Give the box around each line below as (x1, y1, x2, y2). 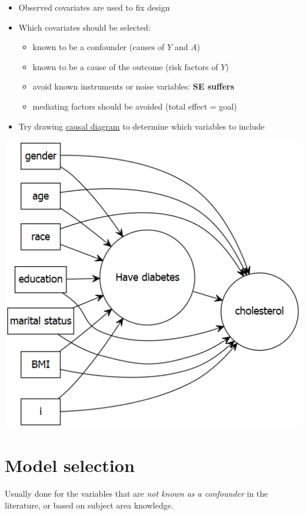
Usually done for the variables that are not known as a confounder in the (5, 487, 268, 500)
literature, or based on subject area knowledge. (5, 499, 174, 511)
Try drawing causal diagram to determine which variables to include (18, 120, 265, 132)
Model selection (5, 453, 135, 477)
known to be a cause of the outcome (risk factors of (32, 60, 218, 72)
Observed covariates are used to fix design (18, 1, 170, 13)
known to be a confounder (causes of (32, 41, 165, 53)
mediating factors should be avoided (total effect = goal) (32, 100, 237, 112)
